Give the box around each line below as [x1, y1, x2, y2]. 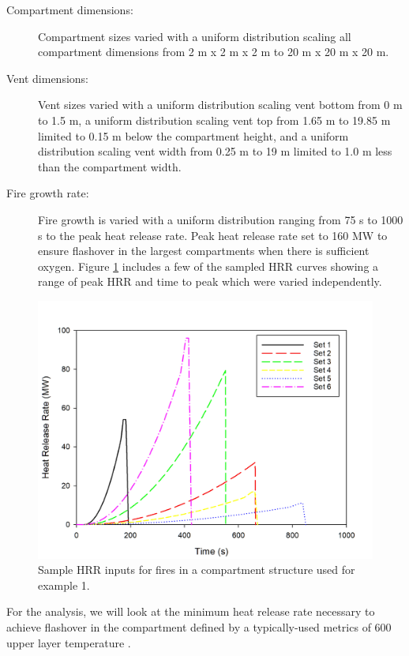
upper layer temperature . [6, 634, 131, 650]
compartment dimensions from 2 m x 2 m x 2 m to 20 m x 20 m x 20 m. [38, 43, 389, 60]
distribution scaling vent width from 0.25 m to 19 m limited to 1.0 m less [38, 143, 392, 159]
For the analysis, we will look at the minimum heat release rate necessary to [6, 603, 375, 620]
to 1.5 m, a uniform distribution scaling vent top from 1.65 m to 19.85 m [38, 111, 391, 128]
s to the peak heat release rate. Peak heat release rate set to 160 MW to [38, 227, 388, 243]
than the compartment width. [38, 158, 182, 174]
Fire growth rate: [6, 185, 89, 201]
